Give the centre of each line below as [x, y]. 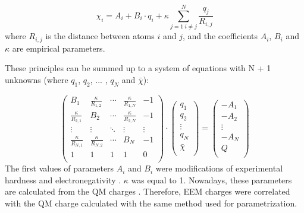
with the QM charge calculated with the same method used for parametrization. [151, 203]
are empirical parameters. [59, 48]
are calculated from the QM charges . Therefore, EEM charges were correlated [148, 191]
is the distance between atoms [100, 36]
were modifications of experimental [219, 168]
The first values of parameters [59, 168]
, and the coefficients [220, 36]
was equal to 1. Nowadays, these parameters [211, 179]
